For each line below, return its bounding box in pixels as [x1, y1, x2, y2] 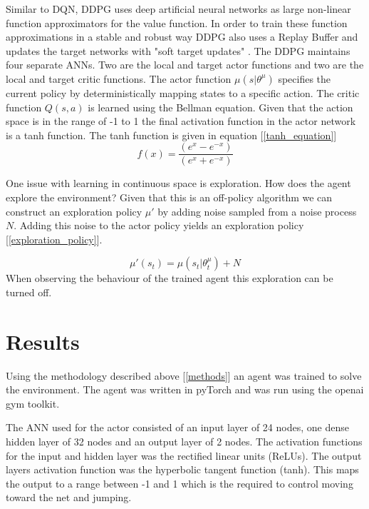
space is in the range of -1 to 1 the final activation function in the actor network [6, 114, 356, 128]
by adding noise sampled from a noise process [157, 203, 357, 218]
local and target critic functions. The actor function [6, 71, 232, 86]
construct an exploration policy [6, 203, 142, 218]
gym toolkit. [6, 395, 60, 410]
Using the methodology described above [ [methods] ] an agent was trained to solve [6, 368, 362, 383]
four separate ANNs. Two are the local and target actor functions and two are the [6, 57, 364, 72]
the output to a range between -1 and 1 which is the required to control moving [6, 475, 353, 490]
